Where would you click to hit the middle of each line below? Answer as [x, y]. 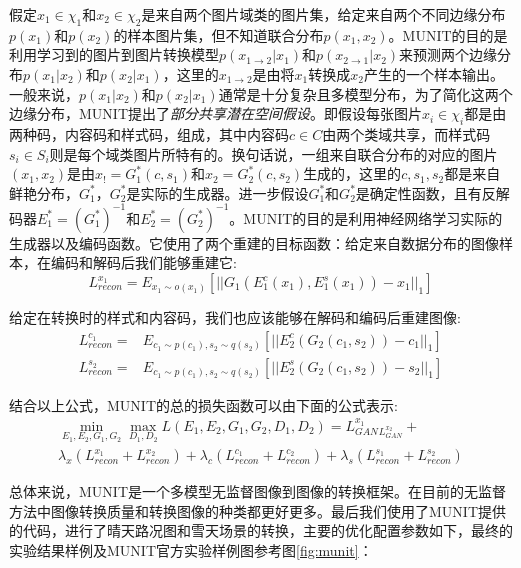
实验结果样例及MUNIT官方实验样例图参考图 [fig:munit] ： [191, 549]
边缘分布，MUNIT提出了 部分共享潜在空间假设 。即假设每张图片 [215, 113]
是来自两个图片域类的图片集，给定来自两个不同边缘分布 [323, 14]
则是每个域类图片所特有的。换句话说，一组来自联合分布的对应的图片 [273, 153]
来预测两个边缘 [448, 54]
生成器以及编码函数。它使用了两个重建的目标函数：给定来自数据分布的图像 [254, 242]
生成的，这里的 [352, 173]
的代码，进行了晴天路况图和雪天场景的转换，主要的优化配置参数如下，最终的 [261, 530]
